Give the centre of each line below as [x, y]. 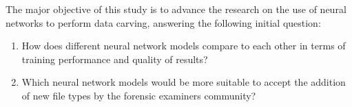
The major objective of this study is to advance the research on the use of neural [176, 9]
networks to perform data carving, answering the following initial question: [163, 22]
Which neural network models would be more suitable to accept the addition [184, 82]
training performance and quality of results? [115, 59]
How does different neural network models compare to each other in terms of [184, 46]
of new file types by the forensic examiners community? [139, 95]
